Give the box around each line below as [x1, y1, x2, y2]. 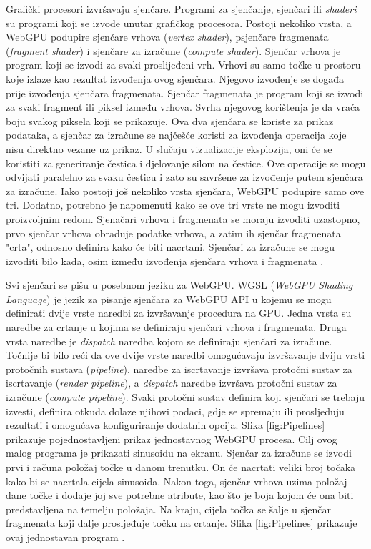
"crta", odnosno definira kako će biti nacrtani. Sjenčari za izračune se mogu [6, 239, 335, 254]
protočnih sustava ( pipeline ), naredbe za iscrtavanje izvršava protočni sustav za [6, 361, 352, 376]
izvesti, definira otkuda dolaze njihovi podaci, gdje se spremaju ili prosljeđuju [6, 403, 345, 418]
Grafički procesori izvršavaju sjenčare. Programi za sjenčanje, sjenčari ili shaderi [6, 1, 357, 16]
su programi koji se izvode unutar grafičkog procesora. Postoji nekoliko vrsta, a [6, 15, 352, 30]
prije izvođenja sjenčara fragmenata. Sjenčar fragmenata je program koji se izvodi [6, 85, 364, 100]
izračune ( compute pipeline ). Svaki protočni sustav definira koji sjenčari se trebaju [6, 390, 365, 405]
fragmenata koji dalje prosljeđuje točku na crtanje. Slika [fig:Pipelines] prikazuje [6, 515, 357, 530]
